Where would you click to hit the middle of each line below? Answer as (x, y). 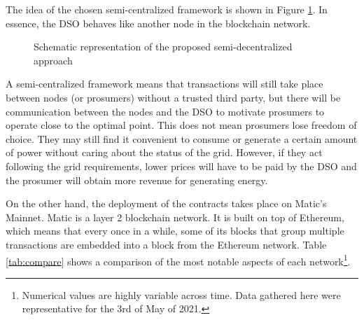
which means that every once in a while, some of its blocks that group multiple (175, 231)
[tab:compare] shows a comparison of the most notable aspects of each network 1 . (178, 260)
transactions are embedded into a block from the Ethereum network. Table (166, 244)
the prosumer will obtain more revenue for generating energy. (137, 180)
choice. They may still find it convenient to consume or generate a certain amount (182, 138)
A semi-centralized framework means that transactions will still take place (164, 84)
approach (53, 60)
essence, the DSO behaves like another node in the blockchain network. (158, 23)
